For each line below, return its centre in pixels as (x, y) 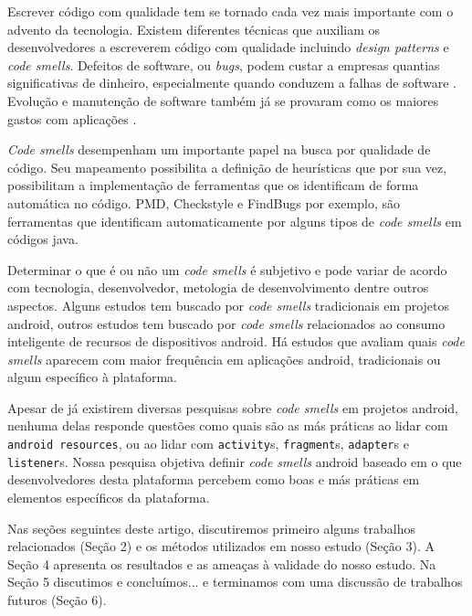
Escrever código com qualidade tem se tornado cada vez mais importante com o (231, 11)
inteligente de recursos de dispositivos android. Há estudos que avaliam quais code (236, 341)
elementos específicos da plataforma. (109, 497)
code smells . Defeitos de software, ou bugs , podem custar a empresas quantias (224, 64)
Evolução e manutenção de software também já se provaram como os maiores (223, 100)
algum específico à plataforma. (93, 377)
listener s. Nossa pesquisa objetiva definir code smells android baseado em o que (235, 461)
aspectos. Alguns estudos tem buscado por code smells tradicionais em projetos (229, 305)
